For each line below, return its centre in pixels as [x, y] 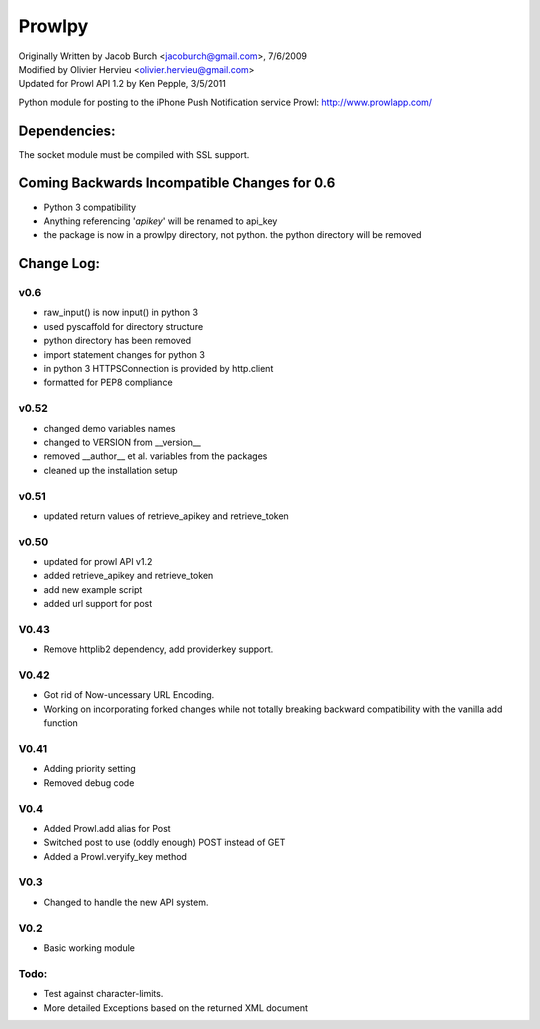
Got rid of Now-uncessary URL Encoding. [129, 695]
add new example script [93, 589]
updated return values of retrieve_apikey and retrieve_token [166, 516]
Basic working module [89, 947]
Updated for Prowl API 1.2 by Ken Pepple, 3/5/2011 [122, 84]
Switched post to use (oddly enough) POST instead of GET [164, 842]
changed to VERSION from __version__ [122, 442]
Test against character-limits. [103, 994]
